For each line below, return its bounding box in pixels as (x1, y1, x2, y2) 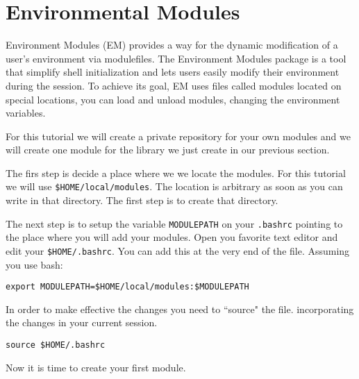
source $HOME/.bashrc (6, 340, 106, 351)
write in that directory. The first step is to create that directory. (6, 193, 278, 208)
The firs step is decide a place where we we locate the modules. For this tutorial (6, 165, 346, 180)
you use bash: (6, 257, 63, 271)
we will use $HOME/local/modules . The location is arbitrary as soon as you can (6, 179, 343, 194)
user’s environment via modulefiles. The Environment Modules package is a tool (6, 51, 347, 65)
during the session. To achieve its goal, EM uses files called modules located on (6, 78, 342, 92)
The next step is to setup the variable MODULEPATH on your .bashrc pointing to (6, 216, 343, 230)
